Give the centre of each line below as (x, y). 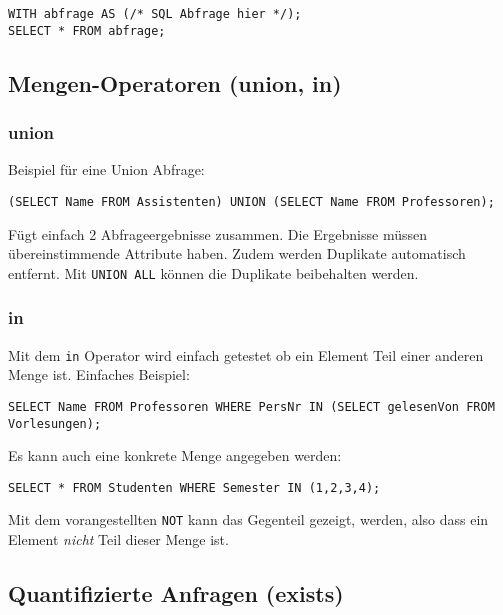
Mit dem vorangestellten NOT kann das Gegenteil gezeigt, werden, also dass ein (248, 519)
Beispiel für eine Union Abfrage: (106, 169)
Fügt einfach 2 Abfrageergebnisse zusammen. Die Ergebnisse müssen (217, 233)
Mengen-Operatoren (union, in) (175, 82)
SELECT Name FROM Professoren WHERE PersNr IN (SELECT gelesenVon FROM (251, 406)
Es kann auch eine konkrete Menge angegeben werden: (175, 455)
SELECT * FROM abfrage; (87, 30)
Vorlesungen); (55, 423)
